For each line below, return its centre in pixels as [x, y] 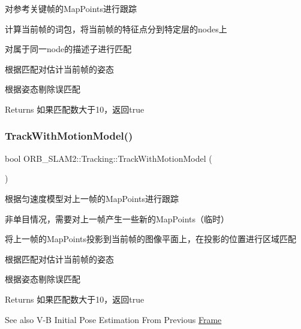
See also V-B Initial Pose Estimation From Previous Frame [113, 319]
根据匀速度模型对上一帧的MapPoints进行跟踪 [92, 198]
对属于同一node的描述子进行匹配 [68, 49]
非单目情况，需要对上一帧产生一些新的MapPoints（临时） [117, 218]
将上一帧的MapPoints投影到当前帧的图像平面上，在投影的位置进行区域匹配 [151, 239]
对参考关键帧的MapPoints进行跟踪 [71, 8]
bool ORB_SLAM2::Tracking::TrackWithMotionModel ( [109, 158]
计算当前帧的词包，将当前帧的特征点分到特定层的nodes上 [116, 28]
